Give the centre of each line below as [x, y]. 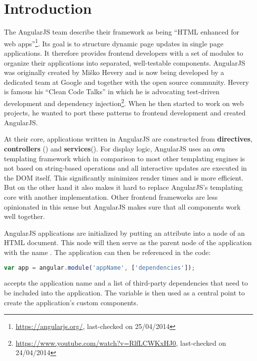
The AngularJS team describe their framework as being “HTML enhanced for [122, 32]
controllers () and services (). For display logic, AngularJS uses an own [115, 148]
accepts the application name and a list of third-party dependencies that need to [126, 283]
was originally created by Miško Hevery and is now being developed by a [114, 72]
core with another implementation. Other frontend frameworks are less [111, 197]
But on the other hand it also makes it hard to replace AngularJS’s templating [124, 187]
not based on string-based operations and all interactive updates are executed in [126, 168]
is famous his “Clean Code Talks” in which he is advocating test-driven [112, 91]
